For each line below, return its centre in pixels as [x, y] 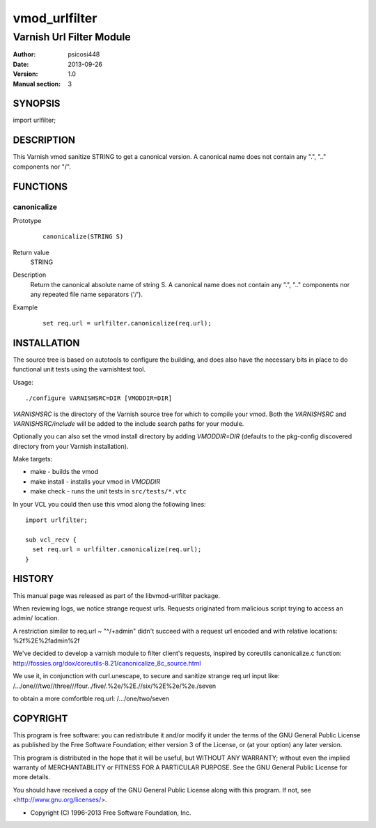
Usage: [23, 382]
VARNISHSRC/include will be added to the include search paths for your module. [128, 423]
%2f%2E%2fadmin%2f [46, 641]
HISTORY [33, 579]
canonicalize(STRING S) [83, 237]
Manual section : [37, 84]
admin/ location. [36, 618]
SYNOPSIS [37, 103]
